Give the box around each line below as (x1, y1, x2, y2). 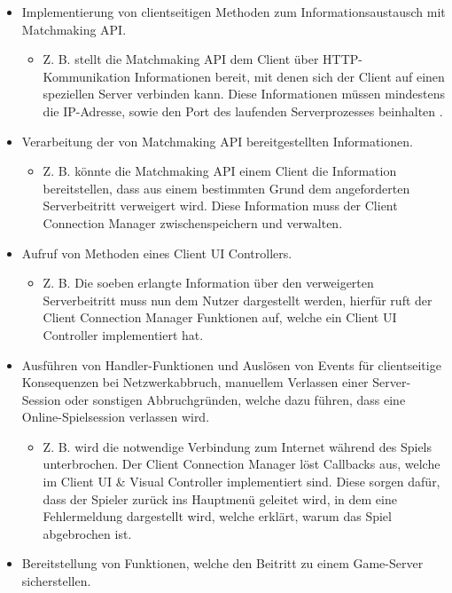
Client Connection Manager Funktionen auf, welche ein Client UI (43, 308, 397, 327)
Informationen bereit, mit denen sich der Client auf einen (134, 67, 445, 85)
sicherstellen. (21, 572, 91, 590)
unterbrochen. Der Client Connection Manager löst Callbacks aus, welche (43, 455, 440, 473)
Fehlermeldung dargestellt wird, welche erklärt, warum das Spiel (43, 507, 392, 526)
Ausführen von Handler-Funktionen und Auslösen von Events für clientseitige (21, 355, 441, 374)
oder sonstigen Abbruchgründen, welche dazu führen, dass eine (65, 390, 406, 408)
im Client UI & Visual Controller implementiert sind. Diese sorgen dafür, (43, 472, 440, 491)
